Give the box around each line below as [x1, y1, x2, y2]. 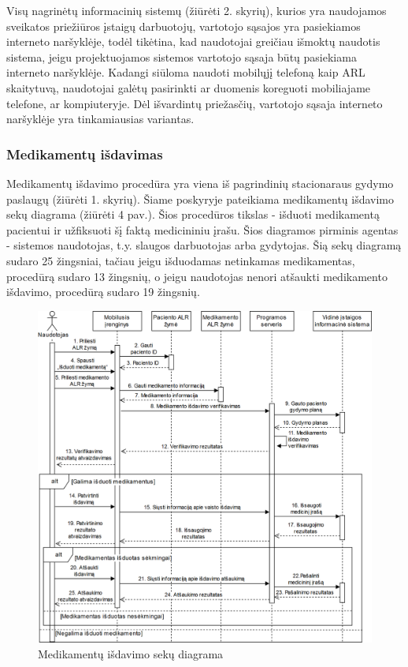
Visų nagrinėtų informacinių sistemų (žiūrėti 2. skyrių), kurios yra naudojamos [6, 2, 387, 18]
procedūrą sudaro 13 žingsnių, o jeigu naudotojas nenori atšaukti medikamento [6, 268, 388, 284]
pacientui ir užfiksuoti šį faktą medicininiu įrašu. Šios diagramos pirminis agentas [6, 221, 399, 238]
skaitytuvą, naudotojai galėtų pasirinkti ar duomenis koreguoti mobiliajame [6, 79, 371, 96]
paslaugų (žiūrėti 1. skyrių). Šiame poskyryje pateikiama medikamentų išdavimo [6, 190, 395, 207]
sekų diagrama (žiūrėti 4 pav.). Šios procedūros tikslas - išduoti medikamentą [6, 206, 380, 223]
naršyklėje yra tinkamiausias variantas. [6, 111, 195, 127]
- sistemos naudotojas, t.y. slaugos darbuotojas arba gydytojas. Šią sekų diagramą [6, 237, 402, 253]
